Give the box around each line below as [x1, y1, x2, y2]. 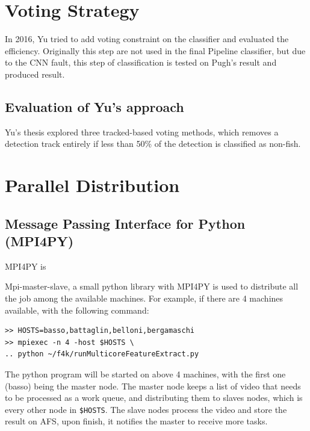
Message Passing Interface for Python [5, 214, 246, 232]
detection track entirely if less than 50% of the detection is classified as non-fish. [5, 137, 301, 150]
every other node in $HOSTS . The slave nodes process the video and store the [5, 403, 287, 415]
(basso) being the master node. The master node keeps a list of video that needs [5, 379, 301, 392]
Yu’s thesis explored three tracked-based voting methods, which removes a [5, 125, 279, 138]
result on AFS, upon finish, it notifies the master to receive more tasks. [5, 415, 268, 427]
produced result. [5, 67, 65, 80]
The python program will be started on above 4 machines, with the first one [5, 368, 286, 380]
